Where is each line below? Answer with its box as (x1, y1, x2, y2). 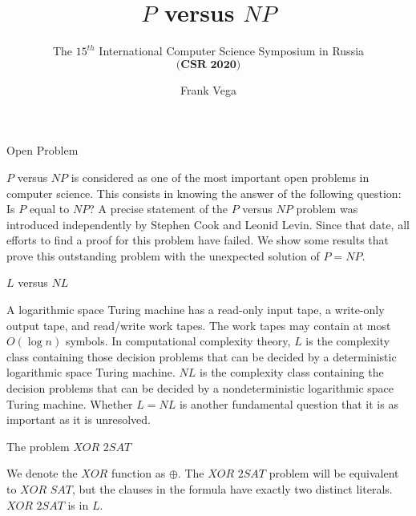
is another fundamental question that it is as (179, 395, 398, 412)
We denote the (6, 465, 78, 482)
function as (111, 465, 166, 482)
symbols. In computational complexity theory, (65, 333, 291, 349)
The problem (6, 437, 70, 454)
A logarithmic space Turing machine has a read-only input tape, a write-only (6, 301, 385, 318)
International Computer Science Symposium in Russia (99, 42, 365, 59)
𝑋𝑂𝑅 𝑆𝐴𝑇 (20, 485, 72, 496)
